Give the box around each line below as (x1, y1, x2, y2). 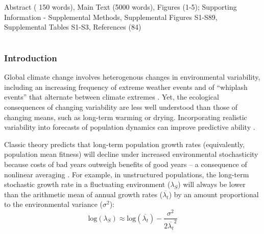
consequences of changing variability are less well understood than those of (4, 102, 238, 112)
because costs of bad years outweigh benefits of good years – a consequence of (4, 159, 247, 170)
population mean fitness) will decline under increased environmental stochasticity (4, 149, 258, 159)
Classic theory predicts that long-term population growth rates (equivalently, (4, 138, 245, 149)
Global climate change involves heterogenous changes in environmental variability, (4, 72, 260, 82)
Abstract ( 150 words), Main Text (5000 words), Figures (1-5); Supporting (4, 2, 237, 12)
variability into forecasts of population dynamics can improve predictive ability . (4, 122, 255, 132)
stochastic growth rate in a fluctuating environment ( (4, 179, 171, 190)
